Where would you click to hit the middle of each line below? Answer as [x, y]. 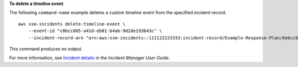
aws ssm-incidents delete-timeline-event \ [72, 24]
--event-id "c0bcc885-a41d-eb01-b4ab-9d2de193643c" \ [95, 31]
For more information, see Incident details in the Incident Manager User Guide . [90, 58]
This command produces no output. [46, 49]
